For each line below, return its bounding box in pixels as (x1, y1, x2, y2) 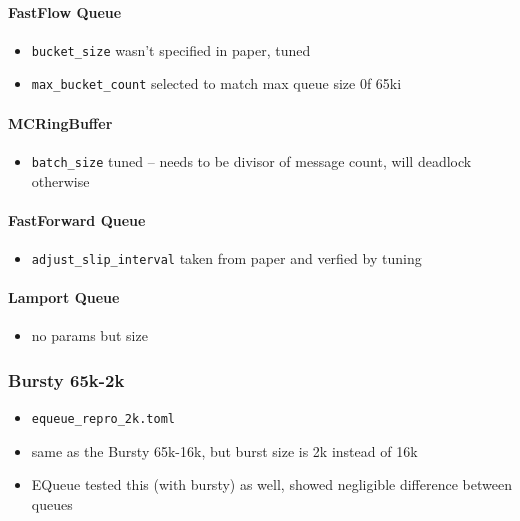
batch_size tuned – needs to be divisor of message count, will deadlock (31, 150, 472, 171)
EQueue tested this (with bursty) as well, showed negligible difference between (31, 474, 512, 495)
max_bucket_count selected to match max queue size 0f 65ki (31, 73, 402, 94)
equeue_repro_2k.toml (31, 412, 175, 427)
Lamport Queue (8, 287, 120, 308)
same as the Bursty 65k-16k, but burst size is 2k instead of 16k (31, 440, 418, 461)
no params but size (31, 325, 148, 346)
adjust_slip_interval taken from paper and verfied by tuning (31, 247, 422, 268)
